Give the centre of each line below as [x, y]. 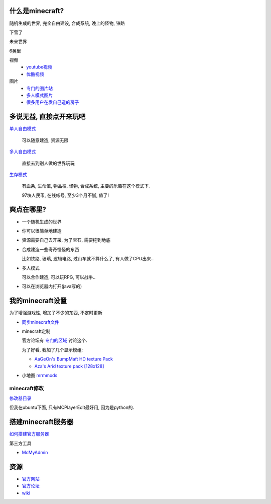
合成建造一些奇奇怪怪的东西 [50, 249]
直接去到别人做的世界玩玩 [48, 163]
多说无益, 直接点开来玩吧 [47, 117]
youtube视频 [39, 67]
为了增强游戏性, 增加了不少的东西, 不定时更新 [56, 313]
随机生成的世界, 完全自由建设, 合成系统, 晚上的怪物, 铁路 [67, 23]
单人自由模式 [23, 129]
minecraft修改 [27, 388]
